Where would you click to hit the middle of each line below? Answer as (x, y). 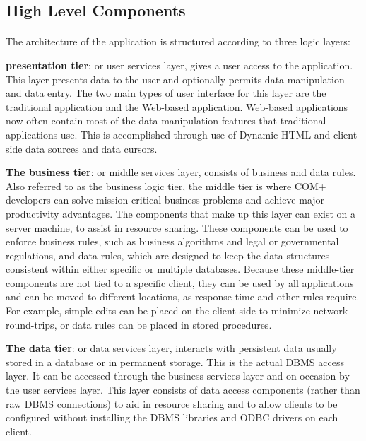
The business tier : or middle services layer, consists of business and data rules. (181, 172)
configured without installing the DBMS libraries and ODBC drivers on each (172, 417)
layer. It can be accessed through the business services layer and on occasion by (178, 376)
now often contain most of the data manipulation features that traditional (166, 120)
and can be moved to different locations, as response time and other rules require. (183, 296)
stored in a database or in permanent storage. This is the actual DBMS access (175, 361)
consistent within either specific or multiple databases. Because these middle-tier (180, 269)
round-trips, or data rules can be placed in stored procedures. (139, 324)
